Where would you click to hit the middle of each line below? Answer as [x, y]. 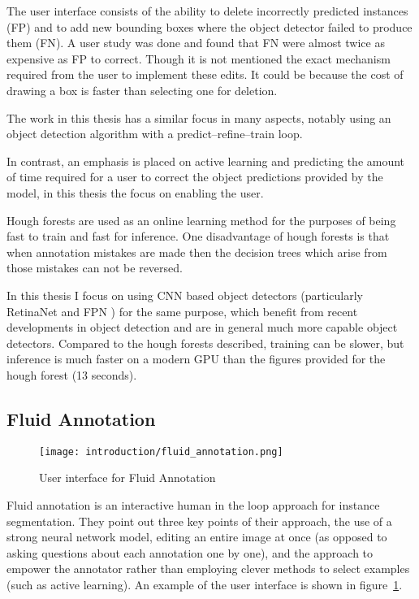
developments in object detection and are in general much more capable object [202, 327]
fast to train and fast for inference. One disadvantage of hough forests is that [198, 236]
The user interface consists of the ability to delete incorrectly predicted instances [207, 11]
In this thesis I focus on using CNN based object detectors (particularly [185, 295]
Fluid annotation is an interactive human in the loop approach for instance [193, 504]
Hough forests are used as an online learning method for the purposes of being [201, 220]
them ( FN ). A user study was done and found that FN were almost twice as [196, 43]
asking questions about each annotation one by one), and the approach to [190, 552]
